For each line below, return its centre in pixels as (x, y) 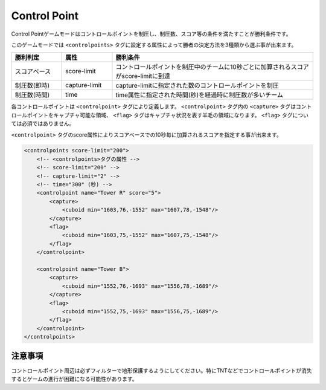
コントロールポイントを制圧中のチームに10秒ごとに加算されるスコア (212, 67)
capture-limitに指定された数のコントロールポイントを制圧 (197, 86)
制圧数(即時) (32, 86)
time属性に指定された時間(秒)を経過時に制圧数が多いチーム (200, 95)
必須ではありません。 (48, 123)
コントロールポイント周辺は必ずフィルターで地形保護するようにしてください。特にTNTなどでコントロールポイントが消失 (161, 370)
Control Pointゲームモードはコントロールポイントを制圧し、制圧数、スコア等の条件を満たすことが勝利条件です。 (151, 34)
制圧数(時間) (32, 95)
